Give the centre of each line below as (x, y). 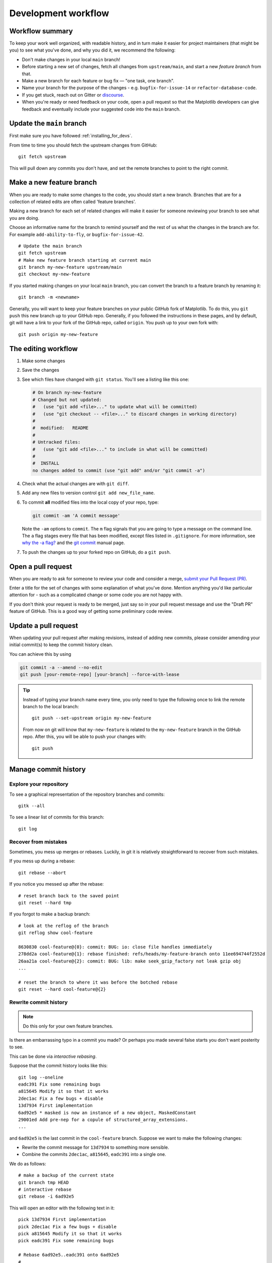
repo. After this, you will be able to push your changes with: (85, 737)
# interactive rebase (45, 1189)
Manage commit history (48, 770)
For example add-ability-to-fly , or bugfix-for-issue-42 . (77, 234)
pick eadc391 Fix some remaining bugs (66, 1241)
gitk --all (32, 806)
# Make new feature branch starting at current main (85, 260)
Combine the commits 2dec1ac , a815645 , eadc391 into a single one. (94, 1154)
